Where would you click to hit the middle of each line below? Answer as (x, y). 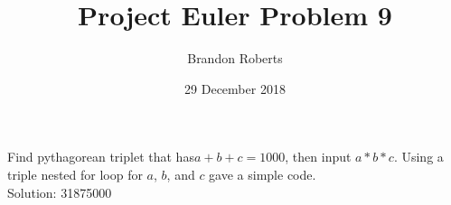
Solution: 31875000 (60, 192)
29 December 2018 (235, 88)
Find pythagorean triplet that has (101, 157)
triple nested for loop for (75, 174)
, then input (318, 157)
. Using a (418, 157)
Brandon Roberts (235, 58)
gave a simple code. (263, 174)
